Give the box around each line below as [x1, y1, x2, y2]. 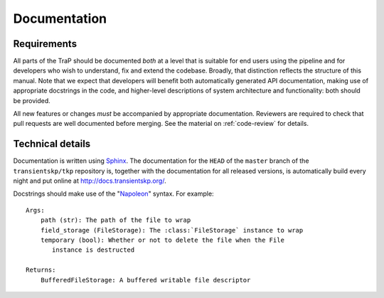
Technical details [13, 138, 91, 150]
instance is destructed [52, 246, 135, 254]
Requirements [13, 38, 78, 50]
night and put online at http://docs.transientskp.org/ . [13, 176, 166, 185]
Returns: [26, 266, 56, 274]
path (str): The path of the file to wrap [40, 216, 191, 224]
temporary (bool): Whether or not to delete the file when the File [40, 236, 284, 245]
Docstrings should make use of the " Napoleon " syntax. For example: [13, 189, 214, 198]
